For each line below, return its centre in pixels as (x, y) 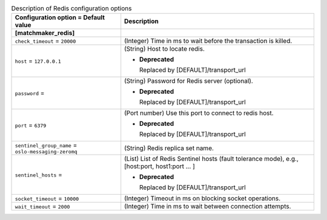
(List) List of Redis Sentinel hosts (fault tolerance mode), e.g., (212, 159)
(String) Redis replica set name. (169, 148)
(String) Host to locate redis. (165, 49)
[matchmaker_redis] (45, 33)
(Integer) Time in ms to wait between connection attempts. (208, 207)
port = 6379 (31, 125)
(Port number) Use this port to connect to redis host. (199, 113)
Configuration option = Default (60, 18)
